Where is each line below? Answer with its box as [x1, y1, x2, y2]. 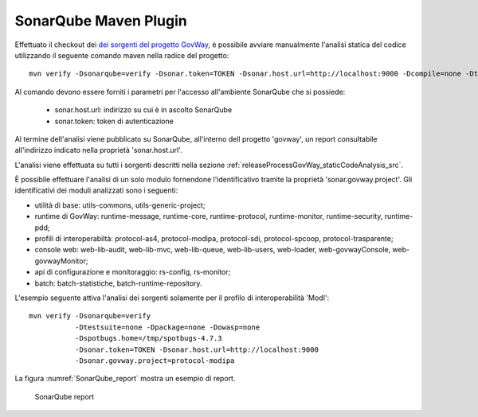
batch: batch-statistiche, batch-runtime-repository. [34, 279, 202, 288]
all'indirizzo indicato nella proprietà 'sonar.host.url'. [14, 146, 182, 155]
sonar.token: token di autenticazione [54, 116, 174, 126]
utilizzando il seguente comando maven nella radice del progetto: [14, 50, 229, 60]
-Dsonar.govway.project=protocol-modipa [74, 356, 235, 365]
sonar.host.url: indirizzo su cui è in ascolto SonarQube [54, 105, 233, 115]
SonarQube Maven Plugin [14, 12, 187, 29]
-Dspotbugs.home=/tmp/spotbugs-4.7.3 [74, 334, 222, 343]
